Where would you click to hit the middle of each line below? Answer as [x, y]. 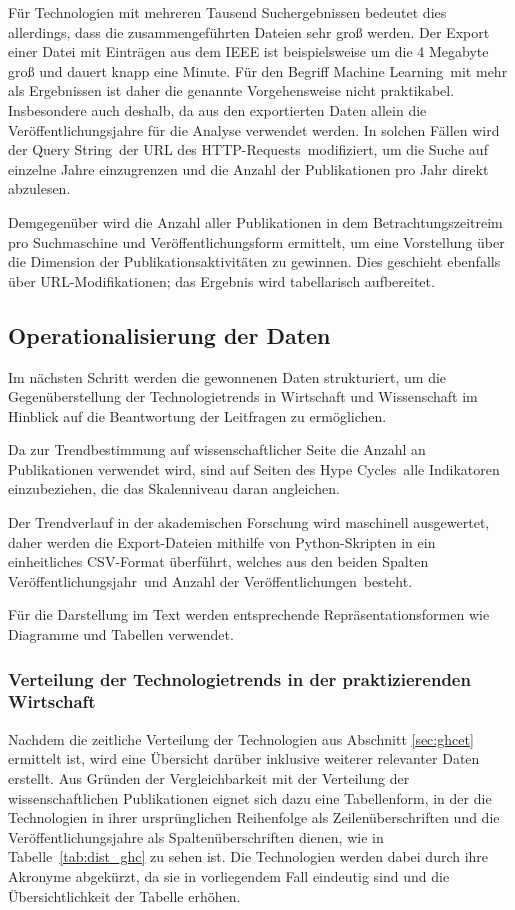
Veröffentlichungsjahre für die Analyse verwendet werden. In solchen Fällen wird [254, 129]
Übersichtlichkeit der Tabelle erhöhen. [124, 895]
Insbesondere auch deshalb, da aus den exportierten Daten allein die [217, 109]
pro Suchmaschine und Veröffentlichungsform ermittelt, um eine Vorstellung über [256, 241]
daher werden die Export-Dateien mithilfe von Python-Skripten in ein [222, 541]
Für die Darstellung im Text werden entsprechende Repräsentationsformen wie [249, 614]
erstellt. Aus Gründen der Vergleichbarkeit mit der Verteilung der [209, 777]
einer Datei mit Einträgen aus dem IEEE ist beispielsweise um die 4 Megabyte [248, 51]
